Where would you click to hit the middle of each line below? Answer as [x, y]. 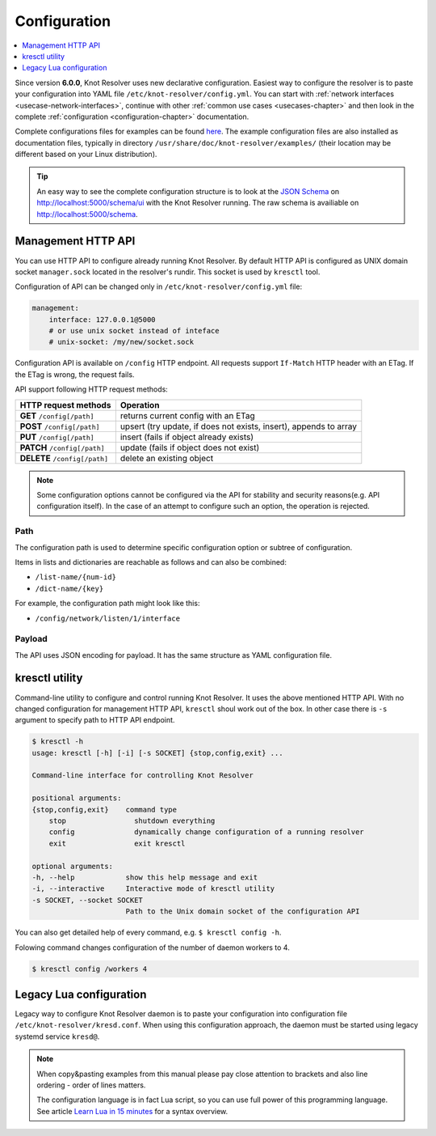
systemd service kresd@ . [57, 1036]
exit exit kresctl [117, 843]
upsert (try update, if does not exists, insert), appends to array [239, 426]
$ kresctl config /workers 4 [90, 969]
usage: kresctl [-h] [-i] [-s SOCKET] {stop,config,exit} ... [157, 753]
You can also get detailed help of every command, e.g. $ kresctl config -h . [148, 933]
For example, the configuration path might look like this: [107, 604]
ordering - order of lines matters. [91, 1085]
